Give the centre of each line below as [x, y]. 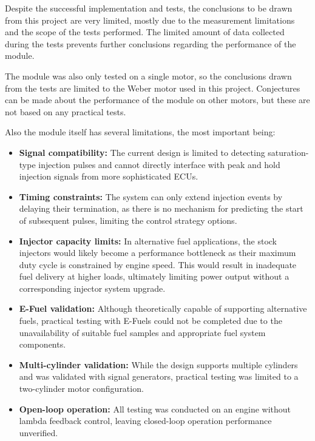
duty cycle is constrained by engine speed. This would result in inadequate [158, 264]
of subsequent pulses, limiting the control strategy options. [128, 220]
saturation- [288, 152]
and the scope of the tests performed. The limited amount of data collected [145, 32]
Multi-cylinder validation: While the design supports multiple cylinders [158, 364]
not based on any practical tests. [66, 111]
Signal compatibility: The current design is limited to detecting [142, 152]
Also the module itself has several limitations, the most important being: [140, 132]
